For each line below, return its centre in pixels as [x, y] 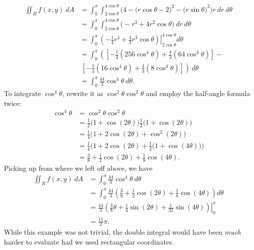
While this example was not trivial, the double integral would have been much [123, 232]
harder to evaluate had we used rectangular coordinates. [89, 242]
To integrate [22, 93]
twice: [13, 103]
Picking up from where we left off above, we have [78, 168]
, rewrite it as [83, 93]
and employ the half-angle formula [198, 93]
